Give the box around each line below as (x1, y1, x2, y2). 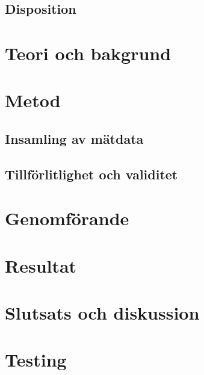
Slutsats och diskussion (5, 300, 200, 325)
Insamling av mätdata (5, 129, 144, 147)
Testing (5, 347, 67, 372)
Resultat (5, 253, 77, 277)
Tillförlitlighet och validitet (5, 164, 178, 183)
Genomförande (5, 206, 129, 231)
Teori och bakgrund (5, 40, 172, 65)
